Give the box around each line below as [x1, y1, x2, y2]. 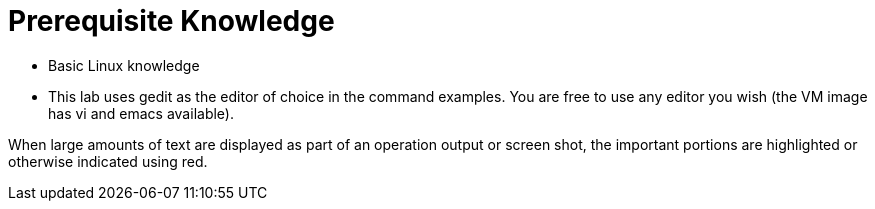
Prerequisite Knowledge [8, 4, 335, 38]
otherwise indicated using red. [8, 152, 208, 170]
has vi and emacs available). [48, 104, 234, 122]
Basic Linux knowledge [48, 56, 200, 74]
